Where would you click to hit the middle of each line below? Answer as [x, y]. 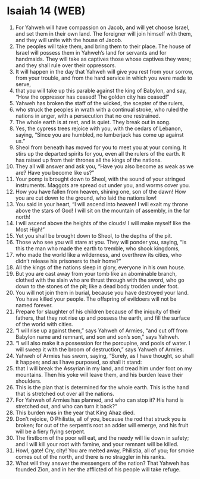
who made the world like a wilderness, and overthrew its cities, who [99, 254]
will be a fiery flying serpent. [50, 431]
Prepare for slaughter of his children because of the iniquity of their [98, 311]
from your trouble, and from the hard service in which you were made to [104, 78]
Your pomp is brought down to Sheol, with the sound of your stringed [100, 179]
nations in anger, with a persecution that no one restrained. [87, 116]
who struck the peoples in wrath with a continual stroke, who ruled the [101, 109]
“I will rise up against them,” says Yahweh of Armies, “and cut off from [101, 330]
